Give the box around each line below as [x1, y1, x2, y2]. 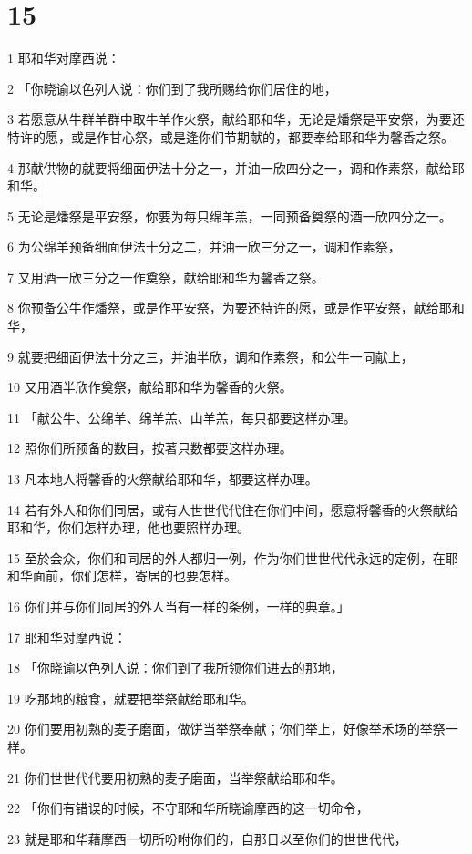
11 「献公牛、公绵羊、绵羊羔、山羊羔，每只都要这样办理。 [7, 407, 356, 427]
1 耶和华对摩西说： [7, 48, 120, 67]
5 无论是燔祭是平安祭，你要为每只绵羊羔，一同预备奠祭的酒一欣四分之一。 [7, 206, 452, 225]
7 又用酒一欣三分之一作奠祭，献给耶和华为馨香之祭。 [7, 267, 324, 286]
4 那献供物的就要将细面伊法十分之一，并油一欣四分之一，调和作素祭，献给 [7, 158, 452, 177]
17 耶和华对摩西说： [7, 627, 127, 646]
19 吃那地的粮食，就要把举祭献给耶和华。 [7, 688, 254, 707]
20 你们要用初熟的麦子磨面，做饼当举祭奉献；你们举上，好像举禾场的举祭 [7, 719, 446, 738]
